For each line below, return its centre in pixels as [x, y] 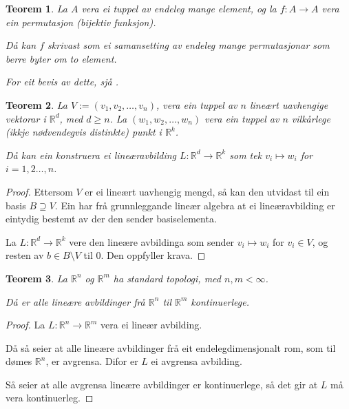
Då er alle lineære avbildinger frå [75, 301]
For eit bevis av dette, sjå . [62, 82]
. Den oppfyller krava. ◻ [153, 255]
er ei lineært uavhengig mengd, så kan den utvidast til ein [207, 191]
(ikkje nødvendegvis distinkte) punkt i [84, 132]
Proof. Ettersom [39, 191]
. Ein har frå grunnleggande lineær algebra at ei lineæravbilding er [195, 205]
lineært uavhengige [289, 104]
